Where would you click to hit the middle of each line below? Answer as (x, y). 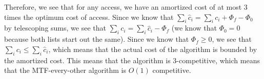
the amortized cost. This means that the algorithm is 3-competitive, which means (132, 60)
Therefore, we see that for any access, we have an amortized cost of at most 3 (126, 7)
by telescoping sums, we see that (55, 28)
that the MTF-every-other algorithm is (65, 70)
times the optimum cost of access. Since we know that (89, 17)
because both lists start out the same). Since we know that (97, 39)
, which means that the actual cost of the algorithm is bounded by (153, 49)
